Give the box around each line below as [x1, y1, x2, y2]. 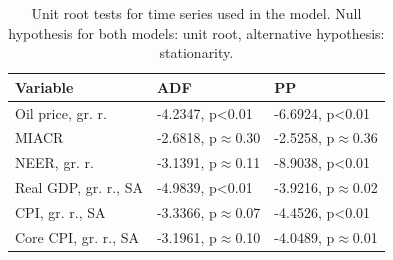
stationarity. [159, 42, 234, 63]
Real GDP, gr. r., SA [15, 177, 143, 198]
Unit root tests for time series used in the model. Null [31, 3, 362, 23]
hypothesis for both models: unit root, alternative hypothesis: [8, 22, 385, 43]
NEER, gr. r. [15, 152, 94, 173]
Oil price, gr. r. [15, 102, 107, 123]
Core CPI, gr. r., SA [15, 226, 139, 247]
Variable [15, 76, 74, 97]
